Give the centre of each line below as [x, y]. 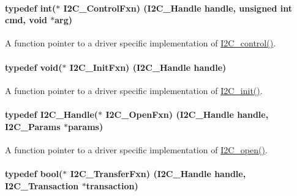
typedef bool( [34, 173]
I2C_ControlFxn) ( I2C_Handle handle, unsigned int [178, 8]
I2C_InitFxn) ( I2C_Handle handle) [148, 67]
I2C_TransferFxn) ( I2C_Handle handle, [158, 173]
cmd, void [26, 20]
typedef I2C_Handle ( [52, 114]
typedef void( [34, 67]
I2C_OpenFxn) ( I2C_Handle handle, [187, 114]
